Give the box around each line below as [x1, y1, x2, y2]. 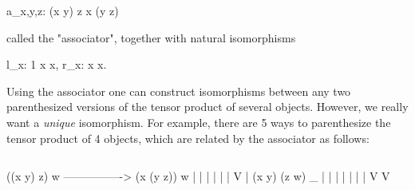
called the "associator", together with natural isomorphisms [6, 29, 296, 46]
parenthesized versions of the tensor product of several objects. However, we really [6, 98, 409, 115]
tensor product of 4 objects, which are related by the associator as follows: [6, 129, 370, 146]
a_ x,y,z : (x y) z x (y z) [6, 2, 119, 18]
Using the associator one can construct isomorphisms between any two [6, 82, 351, 99]
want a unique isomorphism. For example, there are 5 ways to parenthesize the [6, 113, 391, 130]
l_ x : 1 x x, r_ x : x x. [6, 56, 107, 73]
